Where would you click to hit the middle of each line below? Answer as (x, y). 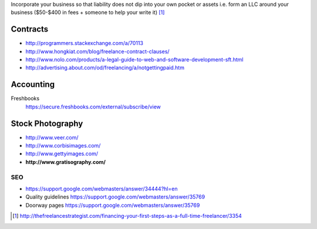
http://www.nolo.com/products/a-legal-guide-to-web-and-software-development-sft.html (134, 60)
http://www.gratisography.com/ (65, 162)
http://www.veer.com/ (52, 137)
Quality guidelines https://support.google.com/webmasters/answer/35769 (115, 197)
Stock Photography (47, 123)
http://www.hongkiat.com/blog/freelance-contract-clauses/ (97, 51)
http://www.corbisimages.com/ (63, 146)
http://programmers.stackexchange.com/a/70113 (85, 43)
